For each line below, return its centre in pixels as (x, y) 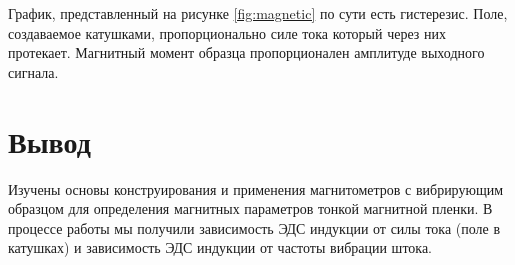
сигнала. (33, 71)
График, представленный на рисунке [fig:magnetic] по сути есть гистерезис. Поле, (258, 13)
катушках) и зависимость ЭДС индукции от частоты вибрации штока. (220, 247)
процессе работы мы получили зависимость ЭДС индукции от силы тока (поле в (254, 227)
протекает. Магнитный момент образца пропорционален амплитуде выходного (246, 52)
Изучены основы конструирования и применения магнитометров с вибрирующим (256, 188)
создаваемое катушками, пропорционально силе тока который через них (227, 32)
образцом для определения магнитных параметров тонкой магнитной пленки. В (250, 208)
